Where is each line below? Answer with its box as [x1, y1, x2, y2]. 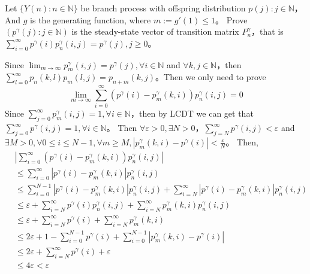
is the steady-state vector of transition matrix [71, 25, 239, 38]
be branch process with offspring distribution [80, 2, 246, 14]
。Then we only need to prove [155, 71, 266, 83]
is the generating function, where [30, 13, 151, 26]
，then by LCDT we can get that [130, 107, 254, 120]
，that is [251, 25, 284, 38]
